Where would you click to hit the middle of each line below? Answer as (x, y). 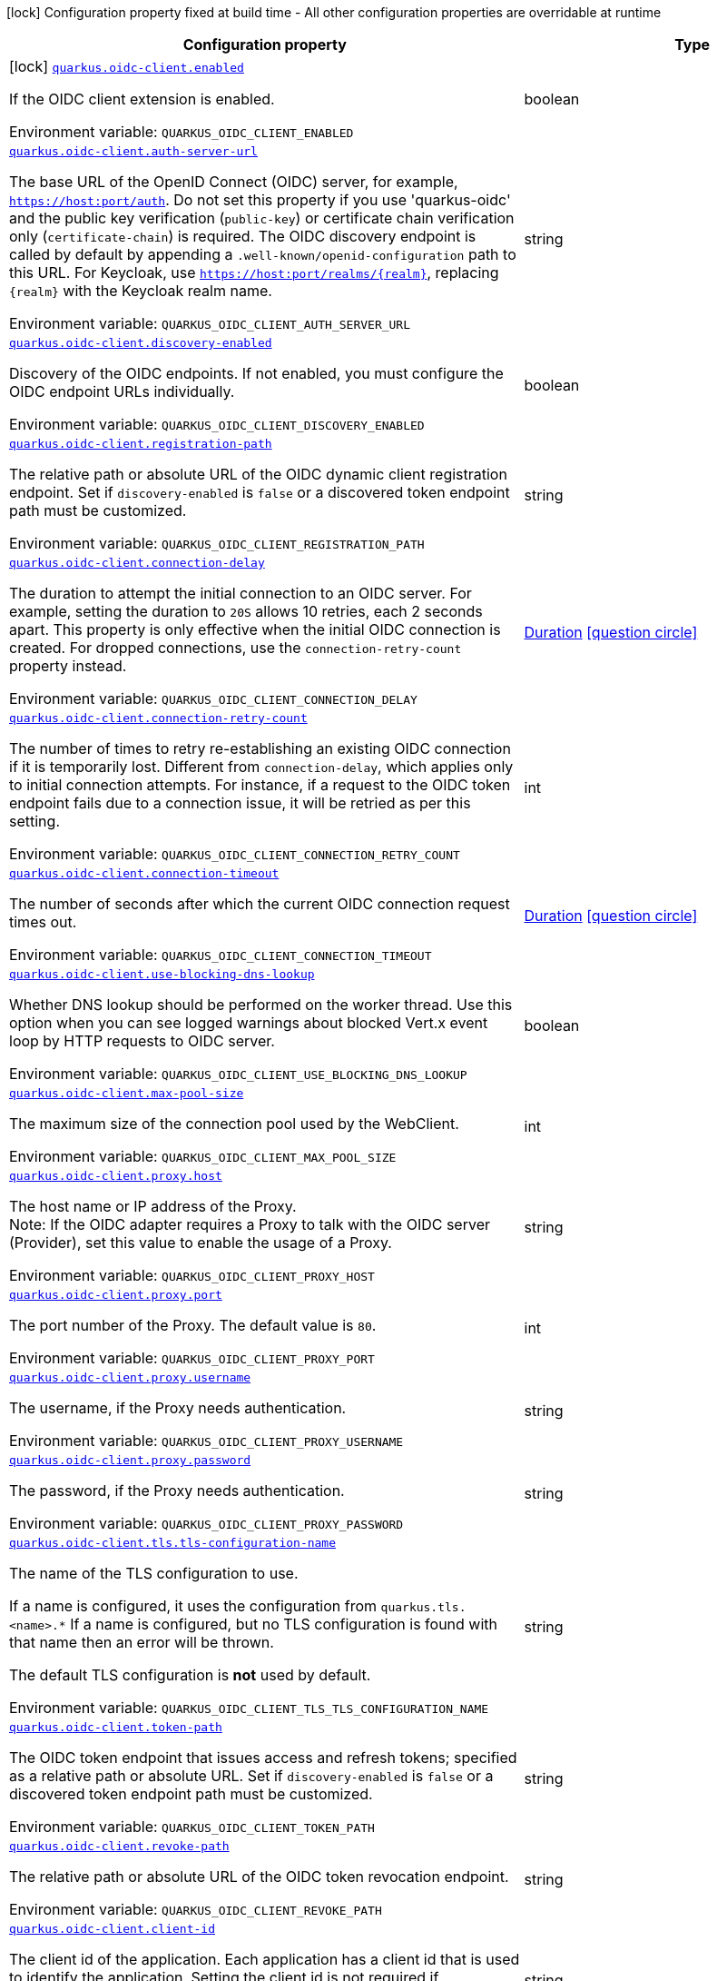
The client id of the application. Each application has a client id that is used (265, 1959)
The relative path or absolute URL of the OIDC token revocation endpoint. (259, 1877)
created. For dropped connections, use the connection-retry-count (236, 648)
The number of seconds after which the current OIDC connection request (260, 904)
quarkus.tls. (423, 1607)
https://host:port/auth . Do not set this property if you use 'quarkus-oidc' (260, 200)
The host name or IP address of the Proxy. (153, 1206)
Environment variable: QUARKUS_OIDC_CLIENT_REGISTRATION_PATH (217, 543)
